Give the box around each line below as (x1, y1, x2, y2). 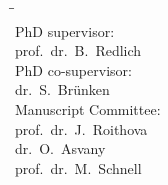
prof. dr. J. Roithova (15, 118, 148, 139)
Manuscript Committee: (15, 98, 161, 119)
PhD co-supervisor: (15, 59, 132, 80)
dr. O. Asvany (15, 138, 106, 159)
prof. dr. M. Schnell (15, 157, 142, 178)
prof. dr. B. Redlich (15, 40, 142, 61)
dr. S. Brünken (15, 79, 110, 100)
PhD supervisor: (15, 20, 115, 41)
